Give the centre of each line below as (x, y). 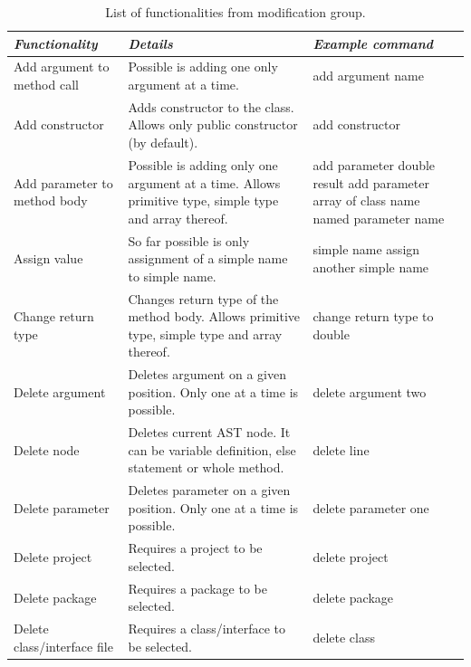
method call (46, 85)
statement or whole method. (206, 467)
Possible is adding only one (203, 164)
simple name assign (366, 249)
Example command (373, 43)
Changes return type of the (203, 298)
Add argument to (62, 67)
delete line (341, 449)
